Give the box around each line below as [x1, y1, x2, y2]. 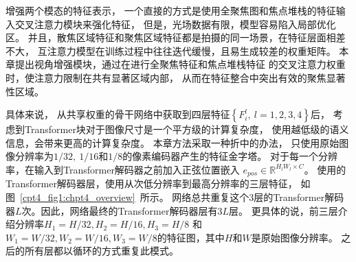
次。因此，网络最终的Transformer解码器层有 [21, 203, 218, 217]
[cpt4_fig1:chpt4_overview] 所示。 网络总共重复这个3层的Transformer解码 [20, 189, 344, 204]
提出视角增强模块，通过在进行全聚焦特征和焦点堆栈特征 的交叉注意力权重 [14, 57, 346, 71]
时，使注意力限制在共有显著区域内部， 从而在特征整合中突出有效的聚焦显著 [5, 70, 346, 84]
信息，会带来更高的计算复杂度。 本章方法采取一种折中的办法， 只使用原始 [5, 135, 340, 150]
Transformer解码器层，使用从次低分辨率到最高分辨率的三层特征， [5, 176, 298, 191]
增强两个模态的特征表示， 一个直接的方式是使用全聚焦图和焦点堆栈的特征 [5, 3, 336, 17]
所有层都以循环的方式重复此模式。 [24, 243, 179, 258]
